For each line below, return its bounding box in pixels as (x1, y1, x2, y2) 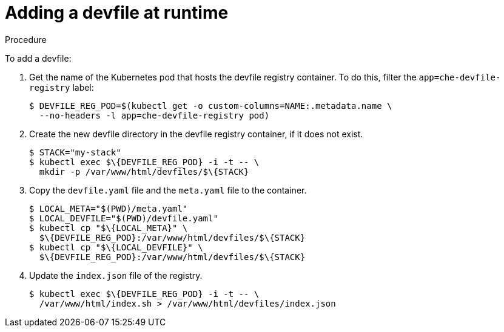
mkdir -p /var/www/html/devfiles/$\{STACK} (39, 166, 249, 177)
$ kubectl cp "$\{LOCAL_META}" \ (29, 223, 188, 233)
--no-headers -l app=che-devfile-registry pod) (39, 110, 270, 120)
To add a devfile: (5, 53, 72, 63)
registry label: (29, 82, 94, 93)
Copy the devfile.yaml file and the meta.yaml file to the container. (29, 184, 307, 195)
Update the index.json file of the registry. (29, 270, 203, 281)
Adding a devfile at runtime (5, 2, 229, 23)
